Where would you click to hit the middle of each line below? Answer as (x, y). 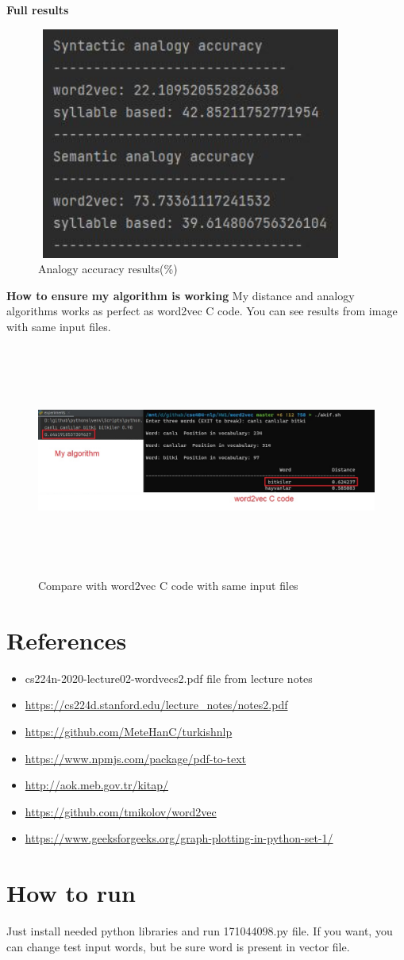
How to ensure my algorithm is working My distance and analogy (181, 295)
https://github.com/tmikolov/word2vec (121, 811)
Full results (38, 10)
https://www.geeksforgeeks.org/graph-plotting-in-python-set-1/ (179, 838)
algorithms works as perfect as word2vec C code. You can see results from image (202, 311)
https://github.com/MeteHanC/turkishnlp (129, 732)
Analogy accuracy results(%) (108, 269)
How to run (71, 893)
